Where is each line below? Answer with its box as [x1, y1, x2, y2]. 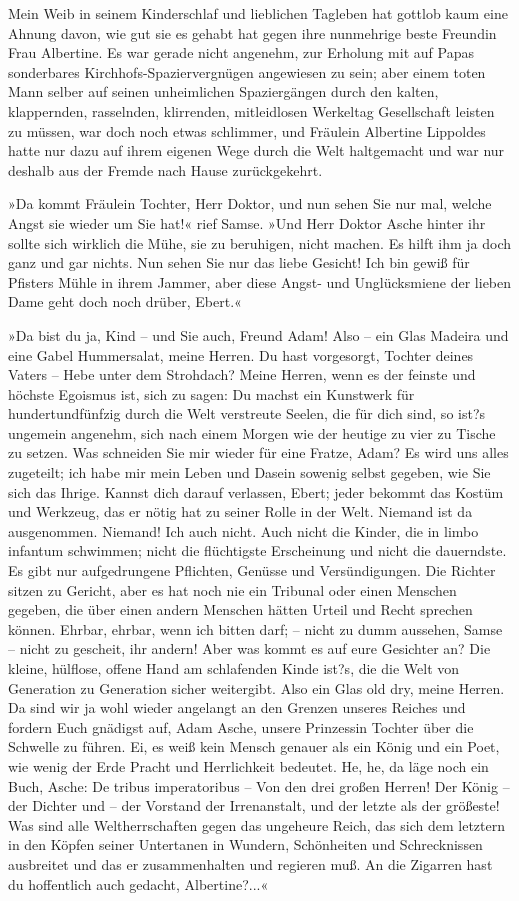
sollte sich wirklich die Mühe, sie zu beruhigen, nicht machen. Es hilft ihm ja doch [8, 232, 512, 253]
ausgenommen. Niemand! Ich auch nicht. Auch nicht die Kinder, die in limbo [8, 520, 479, 541]
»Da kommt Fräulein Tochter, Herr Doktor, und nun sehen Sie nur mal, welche [8, 193, 492, 214]
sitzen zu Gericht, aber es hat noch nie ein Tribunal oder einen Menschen [8, 579, 457, 600]
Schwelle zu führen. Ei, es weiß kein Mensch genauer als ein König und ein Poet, [8, 736, 500, 757]
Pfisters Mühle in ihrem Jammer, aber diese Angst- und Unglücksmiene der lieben [8, 271, 512, 292]
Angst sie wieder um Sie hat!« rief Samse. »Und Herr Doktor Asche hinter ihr [8, 212, 486, 233]
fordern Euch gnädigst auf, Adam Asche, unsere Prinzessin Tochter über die [8, 716, 474, 737]
